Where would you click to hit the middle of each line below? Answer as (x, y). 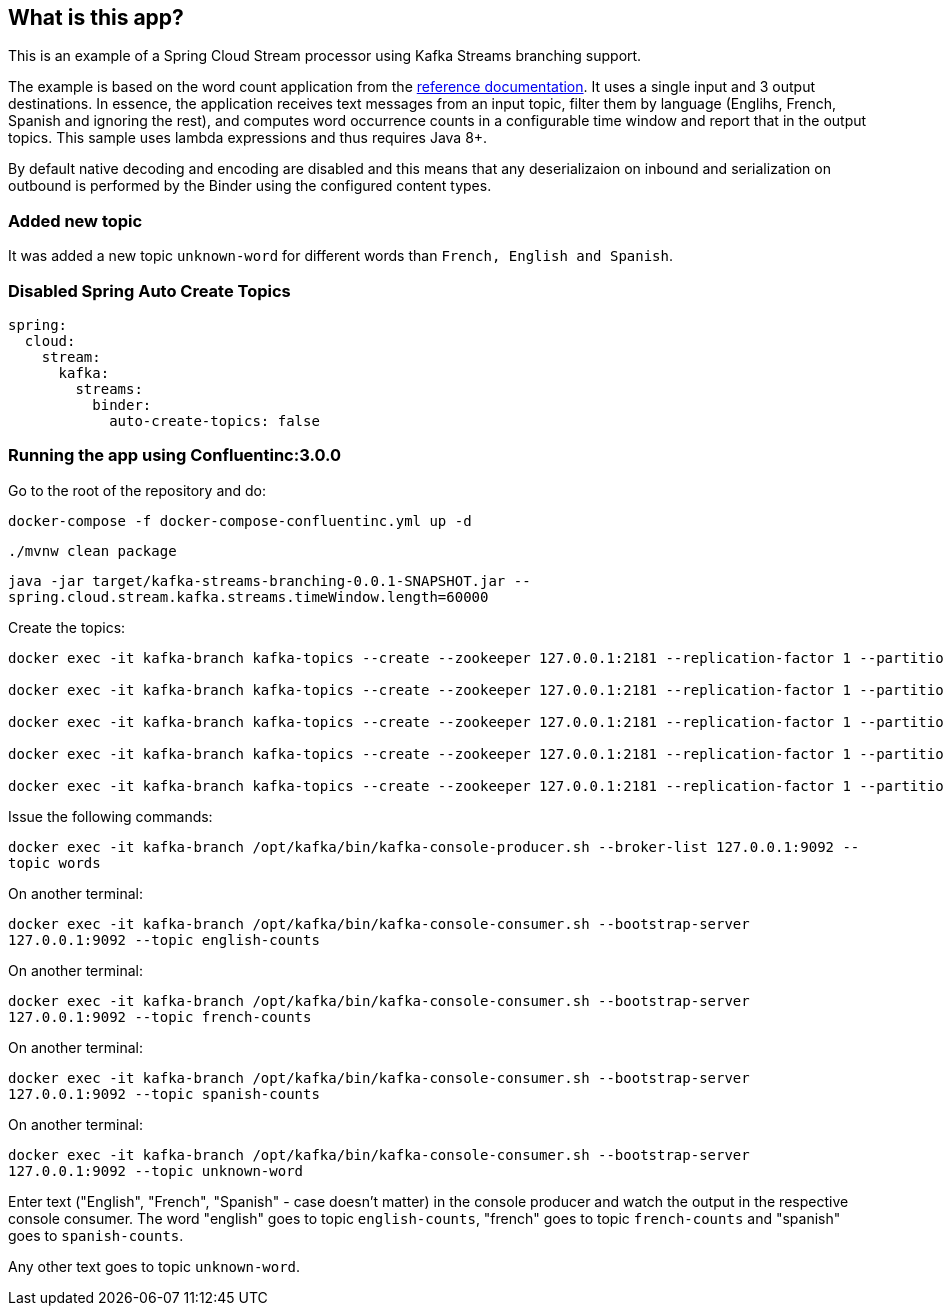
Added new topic (75, 220)
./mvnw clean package (92, 550)
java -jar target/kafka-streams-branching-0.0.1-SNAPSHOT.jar (257, 580)
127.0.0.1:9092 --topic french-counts (160, 1016)
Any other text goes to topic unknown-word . (154, 1266)
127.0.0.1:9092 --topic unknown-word (156, 1170)
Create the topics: (67, 627)
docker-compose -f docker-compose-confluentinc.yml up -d (240, 520)
